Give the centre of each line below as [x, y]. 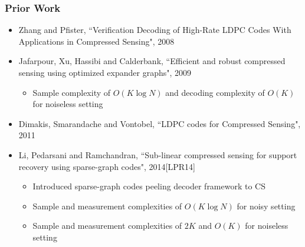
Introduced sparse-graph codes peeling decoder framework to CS [149, 186]
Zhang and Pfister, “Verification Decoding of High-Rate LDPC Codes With [155, 30]
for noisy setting [266, 206]
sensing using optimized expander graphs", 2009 [105, 72]
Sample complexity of [72, 92]
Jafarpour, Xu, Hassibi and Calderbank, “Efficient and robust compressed [152, 61]
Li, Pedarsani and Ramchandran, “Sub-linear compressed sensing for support [158, 154]
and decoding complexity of [215, 92]
